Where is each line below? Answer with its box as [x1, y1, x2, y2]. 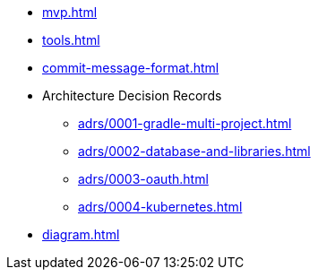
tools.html [42, 32, 100, 48]
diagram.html [42, 227, 120, 242]
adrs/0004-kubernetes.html [78, 199, 243, 214]
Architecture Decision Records [42, 88, 222, 103]
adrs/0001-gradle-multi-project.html [78, 116, 292, 131]
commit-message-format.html [42, 60, 219, 75]
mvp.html [42, 4, 98, 20]
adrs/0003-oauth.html [78, 171, 209, 186]
